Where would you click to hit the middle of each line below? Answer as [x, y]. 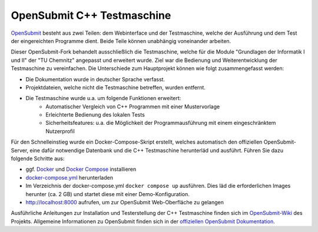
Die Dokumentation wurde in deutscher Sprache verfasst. [95, 79]
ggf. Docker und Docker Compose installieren [81, 169]
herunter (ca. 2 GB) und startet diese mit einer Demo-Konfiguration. [107, 194]
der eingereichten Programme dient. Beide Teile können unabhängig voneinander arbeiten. [121, 41]
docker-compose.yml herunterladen [69, 177]
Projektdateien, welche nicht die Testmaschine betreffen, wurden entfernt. [116, 87]
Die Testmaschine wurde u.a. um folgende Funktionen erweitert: [103, 98]
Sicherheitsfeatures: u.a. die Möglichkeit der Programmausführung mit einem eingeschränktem [161, 123]
